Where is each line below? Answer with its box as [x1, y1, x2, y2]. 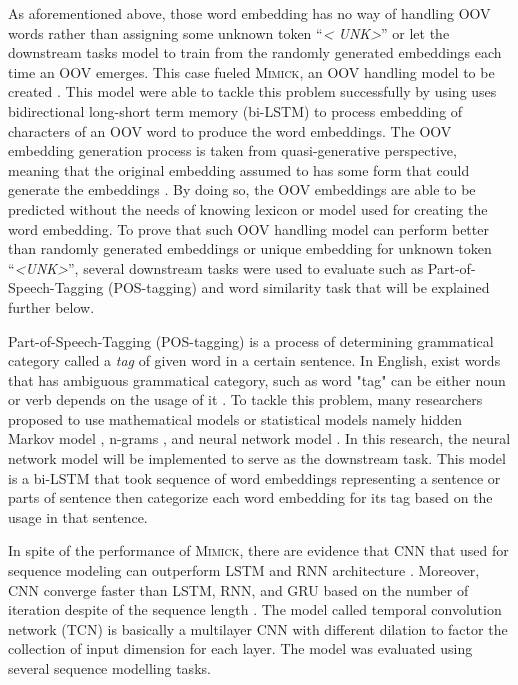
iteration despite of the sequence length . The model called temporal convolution [8, 599, 502, 620]
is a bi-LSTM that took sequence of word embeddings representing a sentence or [8, 467, 501, 488]
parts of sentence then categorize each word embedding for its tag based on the [8, 487, 493, 508]
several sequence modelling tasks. [8, 658, 211, 678]
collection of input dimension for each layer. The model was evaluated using [8, 638, 473, 659]
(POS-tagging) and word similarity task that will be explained [107, 277, 490, 298]
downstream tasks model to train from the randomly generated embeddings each [8, 42, 502, 63]
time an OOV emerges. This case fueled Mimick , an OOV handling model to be [8, 61, 495, 82]
